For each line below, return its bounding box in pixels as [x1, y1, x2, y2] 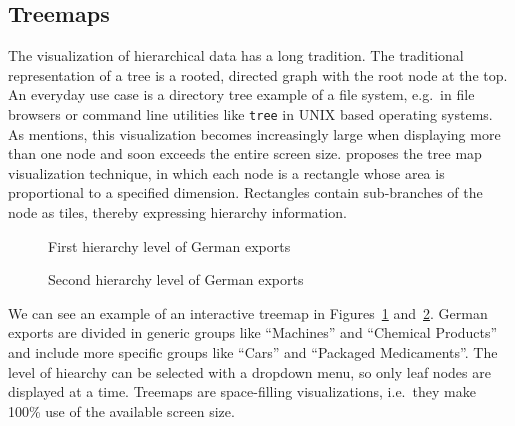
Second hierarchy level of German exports [48, 269, 304, 290]
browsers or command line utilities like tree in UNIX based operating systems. [8, 103, 493, 124]
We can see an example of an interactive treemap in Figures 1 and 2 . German [8, 302, 488, 323]
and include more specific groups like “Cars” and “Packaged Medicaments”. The [8, 341, 498, 362]
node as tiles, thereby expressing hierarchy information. [8, 202, 347, 223]
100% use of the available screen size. [8, 400, 235, 421]
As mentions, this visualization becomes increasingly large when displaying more [8, 123, 501, 144]
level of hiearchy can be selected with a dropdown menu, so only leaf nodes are [8, 361, 491, 382]
